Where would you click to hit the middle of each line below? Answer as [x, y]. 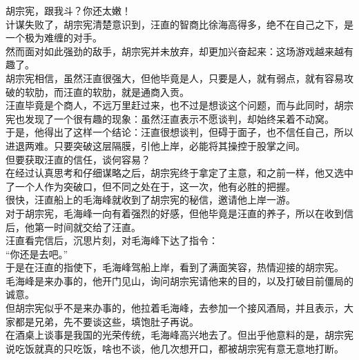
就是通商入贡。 [155, 91]
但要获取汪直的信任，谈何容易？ [78, 159]
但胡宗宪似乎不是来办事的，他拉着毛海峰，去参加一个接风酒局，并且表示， [175, 308]
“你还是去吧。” [37, 253]
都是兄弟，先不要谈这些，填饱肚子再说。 [107, 321]
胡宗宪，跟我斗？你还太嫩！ [68, 10]
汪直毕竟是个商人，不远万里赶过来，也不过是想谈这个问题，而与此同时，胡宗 [179, 105]
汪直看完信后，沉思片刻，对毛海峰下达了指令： [112, 240]
